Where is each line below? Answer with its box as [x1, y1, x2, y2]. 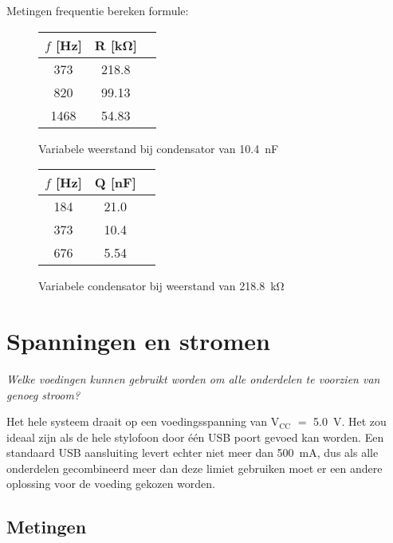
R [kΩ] [94, 35, 137, 54]
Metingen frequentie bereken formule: [6, 2, 189, 18]
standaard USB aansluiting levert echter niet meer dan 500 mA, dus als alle [6, 444, 379, 461]
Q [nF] [94, 173, 136, 192]
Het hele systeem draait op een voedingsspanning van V [6, 413, 280, 430]
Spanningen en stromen [6, 324, 270, 356]
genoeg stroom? [6, 386, 81, 403]
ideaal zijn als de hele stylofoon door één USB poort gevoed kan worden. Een [6, 428, 384, 445]
